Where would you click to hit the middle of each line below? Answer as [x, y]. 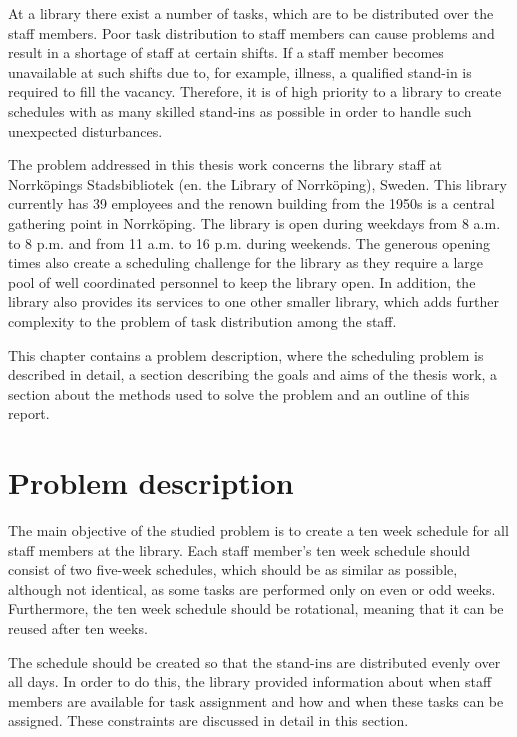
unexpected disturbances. [85, 130]
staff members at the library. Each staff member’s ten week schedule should [239, 549]
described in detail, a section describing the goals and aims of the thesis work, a [253, 374]
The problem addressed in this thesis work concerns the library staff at [225, 164]
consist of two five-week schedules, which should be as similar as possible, [233, 569]
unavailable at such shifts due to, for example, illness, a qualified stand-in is [240, 71]
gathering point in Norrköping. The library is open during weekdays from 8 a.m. [254, 222]
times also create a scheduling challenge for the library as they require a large [245, 262]
